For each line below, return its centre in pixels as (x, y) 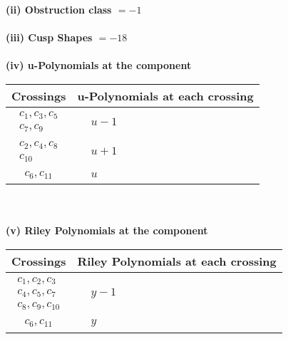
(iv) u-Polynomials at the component (99, 65)
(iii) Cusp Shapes (49, 37)
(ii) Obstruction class (59, 9)
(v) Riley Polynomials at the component (107, 230)
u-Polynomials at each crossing (165, 95)
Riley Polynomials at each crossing (177, 261)
